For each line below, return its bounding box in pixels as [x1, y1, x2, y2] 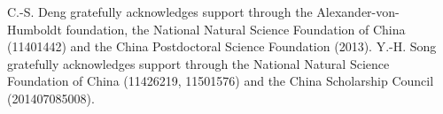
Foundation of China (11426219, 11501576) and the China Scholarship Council [7, 72, 434, 90]
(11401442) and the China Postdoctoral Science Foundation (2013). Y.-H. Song [7, 37, 437, 56]
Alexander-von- [316, 3, 400, 20]
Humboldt [7, 19, 62, 38]
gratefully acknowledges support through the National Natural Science [7, 54, 390, 72]
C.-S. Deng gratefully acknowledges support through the [7, 3, 313, 20]
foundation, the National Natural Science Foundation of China [66, 19, 406, 38]
